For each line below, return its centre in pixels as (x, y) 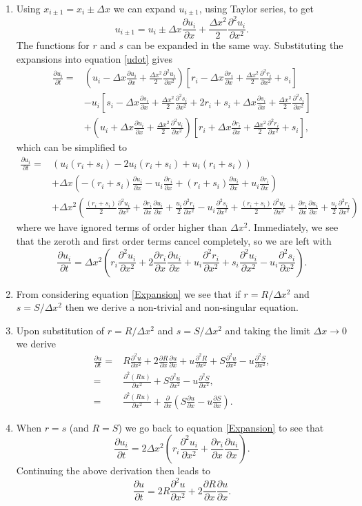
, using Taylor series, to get (257, 8)
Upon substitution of (60, 330)
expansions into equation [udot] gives (94, 58)
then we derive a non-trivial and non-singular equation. (182, 307)
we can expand (144, 8)
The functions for (53, 45)
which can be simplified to (72, 147)
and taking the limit (268, 330)
